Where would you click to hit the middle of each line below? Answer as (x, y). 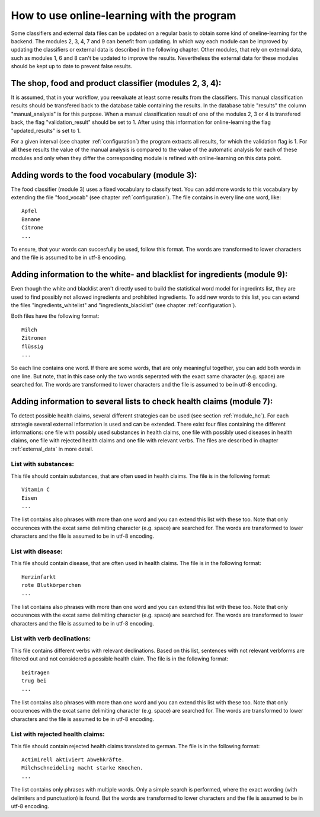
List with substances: (42, 464)
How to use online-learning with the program (124, 15)
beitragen (36, 672)
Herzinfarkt (39, 577)
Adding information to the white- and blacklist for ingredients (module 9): (149, 275)
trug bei (34, 681)
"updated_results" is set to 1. (46, 130)
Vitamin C (36, 490)
